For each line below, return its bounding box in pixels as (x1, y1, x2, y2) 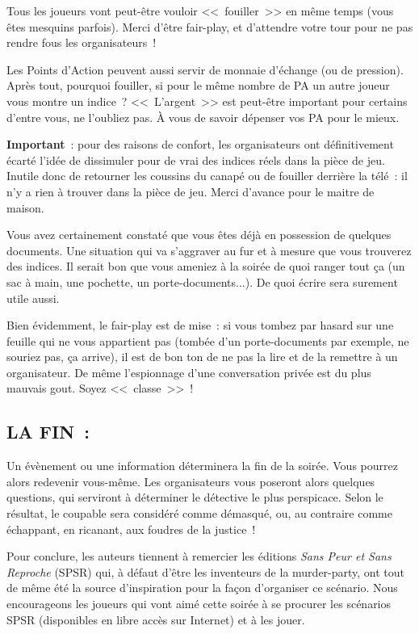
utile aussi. (6, 289, 60, 306)
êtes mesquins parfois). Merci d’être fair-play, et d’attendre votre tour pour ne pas (6, 18, 413, 35)
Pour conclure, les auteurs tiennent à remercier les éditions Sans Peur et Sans (6, 548, 392, 565)
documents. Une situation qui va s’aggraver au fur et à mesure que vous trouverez (6, 241, 412, 258)
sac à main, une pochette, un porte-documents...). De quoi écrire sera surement (6, 273, 398, 290)
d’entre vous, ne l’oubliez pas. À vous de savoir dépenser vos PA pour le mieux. (6, 108, 400, 125)
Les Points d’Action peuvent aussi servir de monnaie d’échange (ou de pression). (6, 61, 404, 78)
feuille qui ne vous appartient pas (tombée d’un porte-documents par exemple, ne (6, 332, 409, 349)
